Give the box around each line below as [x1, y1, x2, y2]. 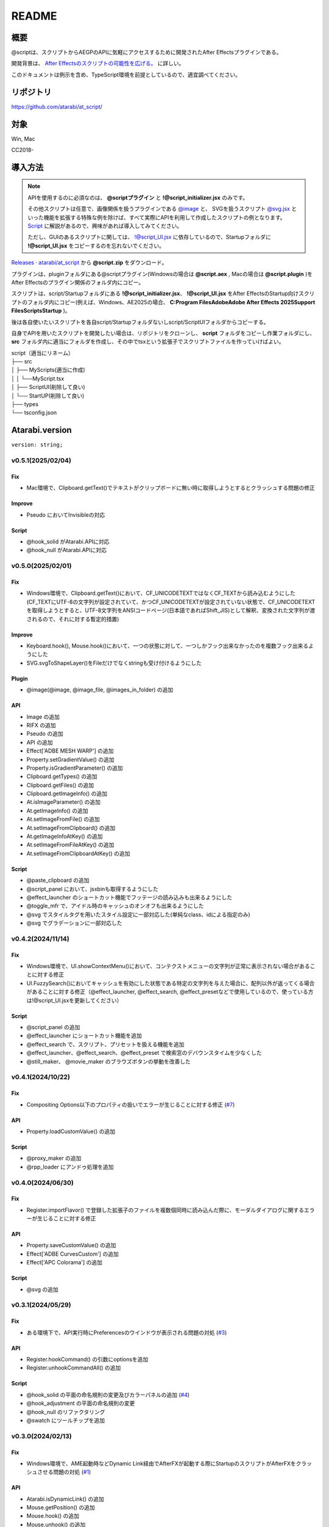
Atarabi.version [11, 425, 73, 436]
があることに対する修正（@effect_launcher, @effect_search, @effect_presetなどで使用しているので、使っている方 [26, 988, 314, 996]
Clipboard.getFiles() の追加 [26, 781, 94, 789]
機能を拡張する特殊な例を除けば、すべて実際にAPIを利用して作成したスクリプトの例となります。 [43, 214, 286, 221]
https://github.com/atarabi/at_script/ [11, 103, 103, 110]
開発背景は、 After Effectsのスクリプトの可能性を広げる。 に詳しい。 [11, 60, 185, 67]
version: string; [11, 442, 63, 448]
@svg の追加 [26, 1286, 59, 1293]
